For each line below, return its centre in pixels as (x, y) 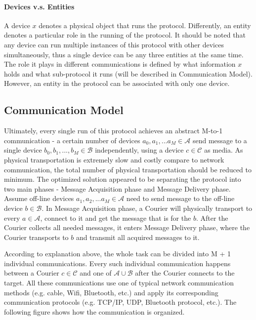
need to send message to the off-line (180, 198)
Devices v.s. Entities (39, 6)
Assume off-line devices (39, 198)
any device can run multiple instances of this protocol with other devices (114, 44)
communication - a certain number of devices (72, 140)
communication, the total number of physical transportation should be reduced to (128, 169)
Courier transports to (36, 237)
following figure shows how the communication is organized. (94, 311)
